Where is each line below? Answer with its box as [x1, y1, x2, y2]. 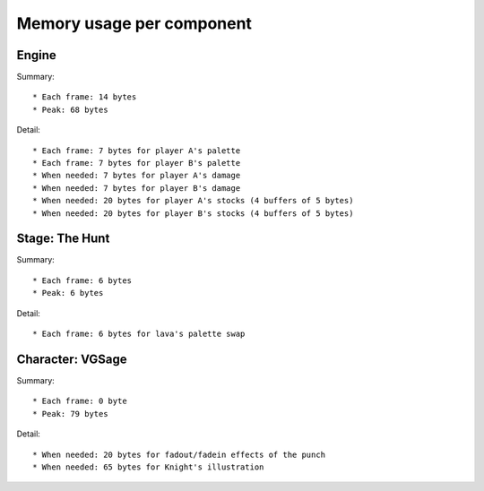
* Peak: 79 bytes [32, 409, 108, 418]
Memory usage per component [16, 13, 253, 33]
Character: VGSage [16, 351, 127, 366]
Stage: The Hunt [16, 231, 110, 246]
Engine [16, 47, 57, 63]
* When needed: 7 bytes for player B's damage [32, 183, 241, 193]
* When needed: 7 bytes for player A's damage [32, 170, 241, 181]
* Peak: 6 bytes [32, 288, 104, 298]
